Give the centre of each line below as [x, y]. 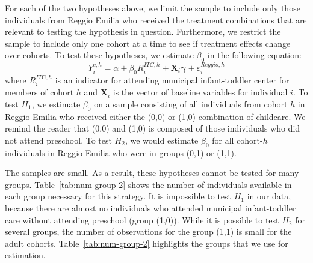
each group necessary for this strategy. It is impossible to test [118, 196]
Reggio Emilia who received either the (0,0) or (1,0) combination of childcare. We [155, 116]
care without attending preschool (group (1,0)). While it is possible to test [142, 219]
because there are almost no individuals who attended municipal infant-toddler [150, 207]
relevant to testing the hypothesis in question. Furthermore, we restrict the [143, 32]
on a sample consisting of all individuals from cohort [191, 104]
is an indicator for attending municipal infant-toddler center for [172, 80]
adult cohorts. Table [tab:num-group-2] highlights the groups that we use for [147, 243]
